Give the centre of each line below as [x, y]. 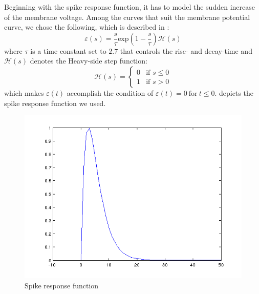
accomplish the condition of [110, 92]
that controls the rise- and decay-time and [186, 50]
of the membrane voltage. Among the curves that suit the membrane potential [127, 17]
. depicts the [234, 92]
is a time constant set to [68, 50]
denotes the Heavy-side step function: [89, 61]
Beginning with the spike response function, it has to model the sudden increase [129, 7]
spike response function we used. [55, 103]
